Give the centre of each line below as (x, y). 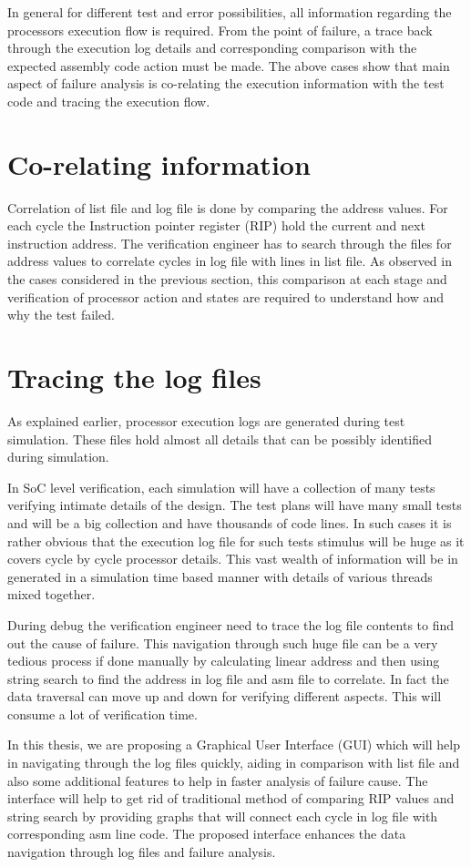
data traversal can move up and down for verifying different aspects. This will (225, 696)
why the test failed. (61, 315)
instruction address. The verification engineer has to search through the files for (230, 243)
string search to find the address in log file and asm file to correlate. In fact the (228, 678)
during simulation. (58, 457)
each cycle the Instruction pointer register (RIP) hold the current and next (216, 225)
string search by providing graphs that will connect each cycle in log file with (223, 816)
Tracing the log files (134, 377)
